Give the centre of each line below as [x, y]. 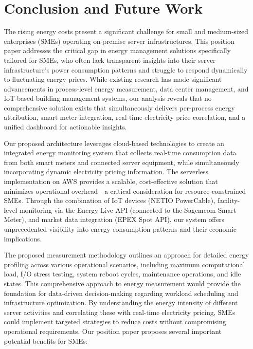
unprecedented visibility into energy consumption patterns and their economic [120, 229]
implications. [23, 238]
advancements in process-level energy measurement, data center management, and [126, 88]
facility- [228, 200]
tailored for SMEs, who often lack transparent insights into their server [110, 60]
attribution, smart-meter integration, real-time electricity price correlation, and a [125, 117]
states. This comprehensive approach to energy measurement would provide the [122, 283]
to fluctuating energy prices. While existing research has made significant [113, 79]
